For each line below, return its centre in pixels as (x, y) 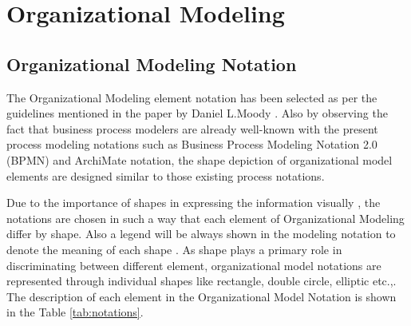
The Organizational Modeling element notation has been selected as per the (192, 97)
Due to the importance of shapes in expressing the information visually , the (194, 203)
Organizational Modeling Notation (152, 64)
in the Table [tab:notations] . (75, 312)
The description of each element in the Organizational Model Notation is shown (202, 296)
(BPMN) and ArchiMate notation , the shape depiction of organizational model (200, 159)
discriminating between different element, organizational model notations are (194, 265)
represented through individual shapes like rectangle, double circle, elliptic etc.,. (202, 281)
